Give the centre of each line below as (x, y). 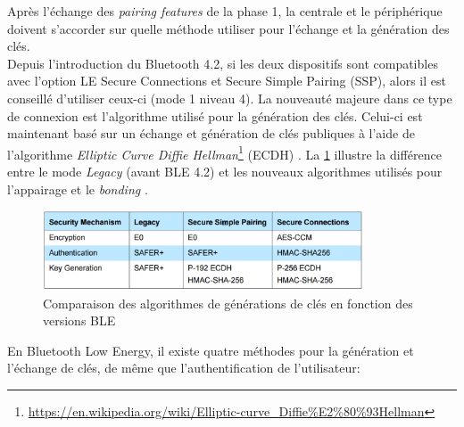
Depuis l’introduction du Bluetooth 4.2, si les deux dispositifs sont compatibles (223, 63)
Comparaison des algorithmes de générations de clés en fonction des (228, 303)
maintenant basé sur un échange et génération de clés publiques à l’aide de (211, 133)
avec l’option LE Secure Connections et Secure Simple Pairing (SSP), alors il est (227, 81)
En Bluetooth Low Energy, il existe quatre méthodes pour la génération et (211, 350)
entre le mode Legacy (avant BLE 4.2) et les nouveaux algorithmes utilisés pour (225, 171)
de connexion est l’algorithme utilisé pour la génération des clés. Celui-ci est (215, 115)
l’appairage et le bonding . (78, 189)
